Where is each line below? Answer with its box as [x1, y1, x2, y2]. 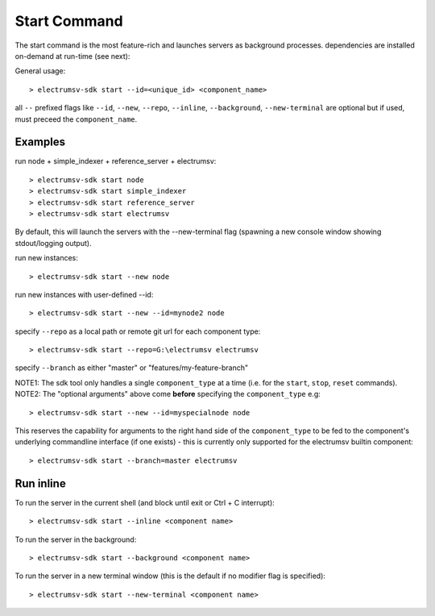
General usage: [14, 66, 66, 76]
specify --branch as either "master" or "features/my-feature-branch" [14, 363, 249, 373]
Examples [14, 135, 66, 149]
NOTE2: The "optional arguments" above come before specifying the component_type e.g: [14, 389, 321, 399]
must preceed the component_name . [14, 114, 138, 124]
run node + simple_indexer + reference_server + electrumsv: [14, 156, 217, 166]
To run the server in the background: [14, 535, 137, 544]
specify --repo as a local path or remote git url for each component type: [14, 327, 261, 336]
